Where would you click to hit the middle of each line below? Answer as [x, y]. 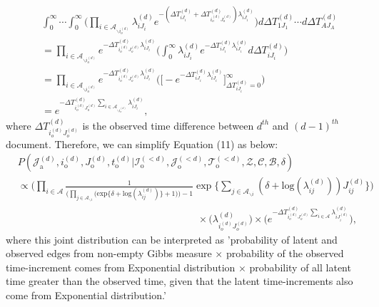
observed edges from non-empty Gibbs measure [109, 253]
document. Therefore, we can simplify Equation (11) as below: [142, 144]
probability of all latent [300, 267]
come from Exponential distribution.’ [86, 295]
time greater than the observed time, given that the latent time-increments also [180, 281]
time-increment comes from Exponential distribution [121, 267]
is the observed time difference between [168, 125]
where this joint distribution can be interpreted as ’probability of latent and [172, 239]
